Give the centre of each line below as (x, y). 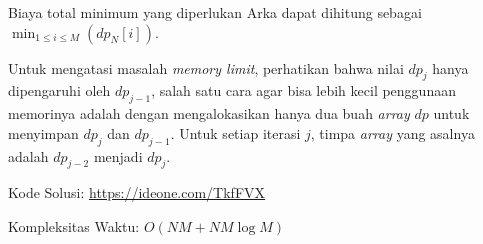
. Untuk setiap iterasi (235, 132)
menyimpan (43, 132)
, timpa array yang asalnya (392, 132)
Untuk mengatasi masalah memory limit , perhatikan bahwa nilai (206, 67)
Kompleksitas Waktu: (74, 225)
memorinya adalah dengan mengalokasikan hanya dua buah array (209, 113)
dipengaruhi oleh (59, 90)
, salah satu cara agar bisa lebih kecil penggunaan (303, 90)
